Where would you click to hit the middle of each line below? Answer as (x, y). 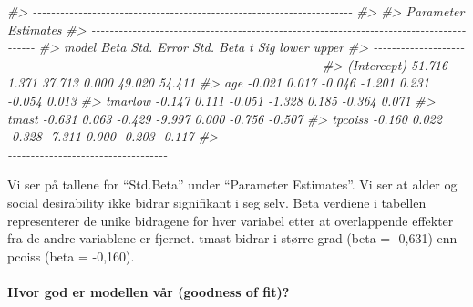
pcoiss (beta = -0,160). (71, 256)
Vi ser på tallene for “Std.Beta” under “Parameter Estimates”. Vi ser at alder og (232, 184)
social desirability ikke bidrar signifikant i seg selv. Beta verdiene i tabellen (217, 202)
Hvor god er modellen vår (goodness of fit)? (149, 291)
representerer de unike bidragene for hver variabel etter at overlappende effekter (231, 220)
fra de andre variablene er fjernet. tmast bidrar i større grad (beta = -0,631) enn (232, 238)
